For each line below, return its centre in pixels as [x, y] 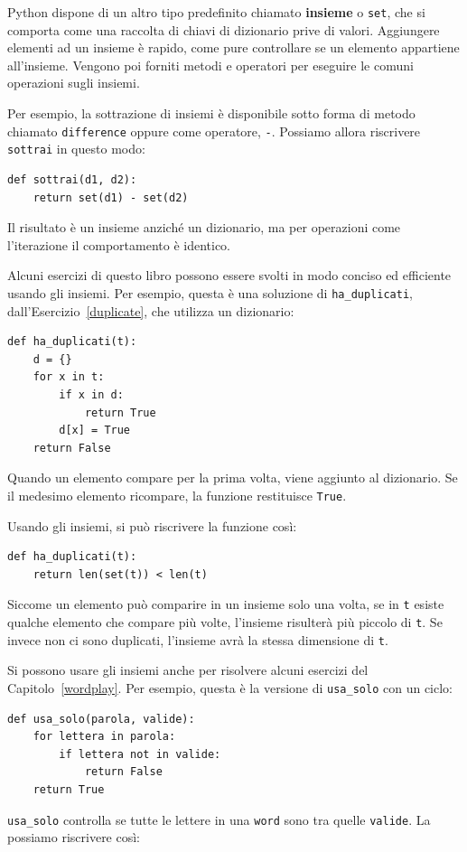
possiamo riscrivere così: [74, 837]
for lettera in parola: [104, 737]
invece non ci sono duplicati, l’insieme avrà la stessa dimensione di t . [198, 639]
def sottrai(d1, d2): [72, 179]
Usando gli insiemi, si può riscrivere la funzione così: [152, 525]
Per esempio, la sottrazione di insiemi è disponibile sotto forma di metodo [211, 113]
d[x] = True [95, 431]
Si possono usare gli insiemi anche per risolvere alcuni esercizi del [188, 670]
